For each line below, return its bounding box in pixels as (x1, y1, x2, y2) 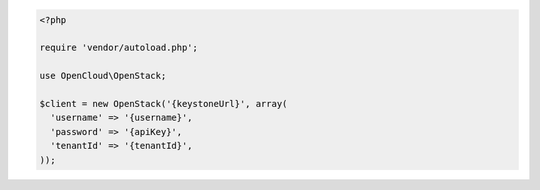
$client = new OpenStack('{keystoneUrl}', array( (39, 98, 288, 109)
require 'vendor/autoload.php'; (39, 42, 199, 54)
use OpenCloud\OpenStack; (39, 70, 167, 82)
